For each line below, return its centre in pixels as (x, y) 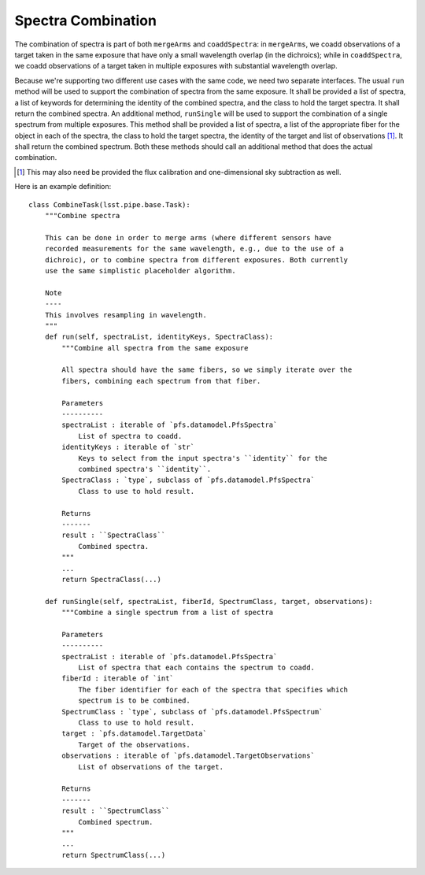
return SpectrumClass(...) (114, 855)
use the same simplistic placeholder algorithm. (140, 271)
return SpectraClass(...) (111, 579)
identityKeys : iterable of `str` (128, 447)
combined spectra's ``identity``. (145, 469)
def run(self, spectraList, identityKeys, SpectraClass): (159, 337)
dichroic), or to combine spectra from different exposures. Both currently (196, 260)
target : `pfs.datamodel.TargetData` (135, 734)
